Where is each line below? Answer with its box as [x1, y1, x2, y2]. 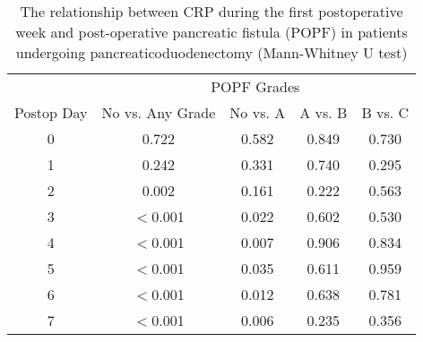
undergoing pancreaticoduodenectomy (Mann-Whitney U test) [15, 42, 408, 63]
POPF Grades [211, 76, 300, 97]
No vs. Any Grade [101, 102, 216, 123]
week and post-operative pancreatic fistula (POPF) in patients [15, 21, 408, 42]
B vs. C [361, 102, 410, 123]
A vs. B [299, 102, 348, 123]
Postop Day [14, 102, 88, 123]
